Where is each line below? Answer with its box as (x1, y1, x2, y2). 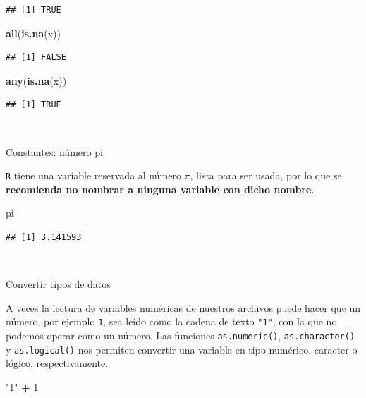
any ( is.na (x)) (6, 73, 67, 88)
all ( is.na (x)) (6, 25, 61, 40)
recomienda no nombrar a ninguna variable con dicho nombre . (6, 181, 315, 196)
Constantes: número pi (6, 144, 103, 159)
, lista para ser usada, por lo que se (190, 168, 342, 183)
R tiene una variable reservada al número (6, 168, 181, 183)
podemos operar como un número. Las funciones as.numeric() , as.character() (6, 328, 355, 343)
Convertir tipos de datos (6, 277, 111, 291)
